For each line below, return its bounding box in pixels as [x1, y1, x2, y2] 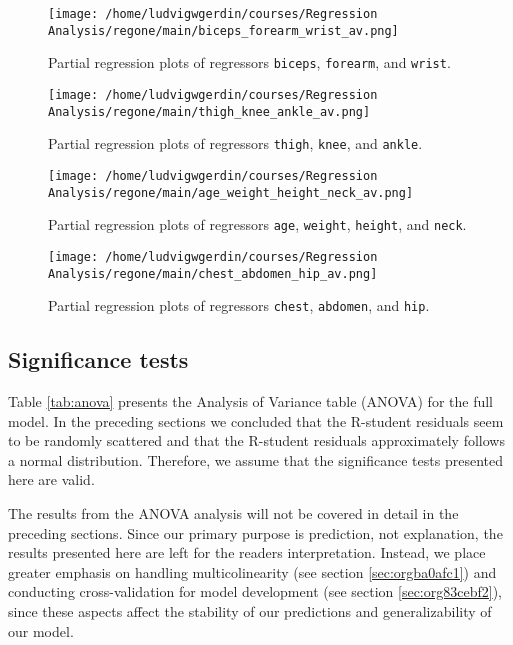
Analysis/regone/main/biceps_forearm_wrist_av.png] [48, 23, 399, 38]
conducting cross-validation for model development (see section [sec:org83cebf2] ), [8, 581, 502, 602]
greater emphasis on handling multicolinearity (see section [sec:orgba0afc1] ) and [8, 561, 497, 582]
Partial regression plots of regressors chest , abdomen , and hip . [48, 295, 430, 316]
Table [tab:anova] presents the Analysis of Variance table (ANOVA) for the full [8, 391, 494, 412]
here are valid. [8, 469, 95, 490]
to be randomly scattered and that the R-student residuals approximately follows [8, 430, 505, 451]
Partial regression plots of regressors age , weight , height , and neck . [48, 214, 467, 235]
